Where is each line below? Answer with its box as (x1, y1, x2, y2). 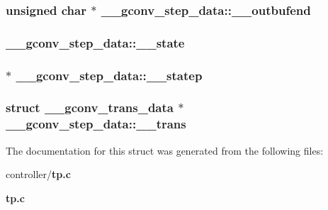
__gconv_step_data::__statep (16, 66, 203, 84)
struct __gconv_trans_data (6, 99, 174, 116)
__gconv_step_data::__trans (6, 115, 186, 133)
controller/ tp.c (6, 167, 71, 182)
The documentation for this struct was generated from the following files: (6, 143, 324, 157)
